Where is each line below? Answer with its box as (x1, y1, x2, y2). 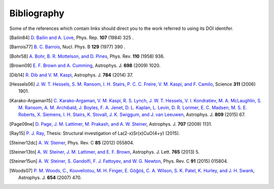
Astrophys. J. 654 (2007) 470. (18, 175, 82, 181)
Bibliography (9, 8, 64, 19)
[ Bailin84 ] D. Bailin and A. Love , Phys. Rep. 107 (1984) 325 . (9, 34, 134, 41)
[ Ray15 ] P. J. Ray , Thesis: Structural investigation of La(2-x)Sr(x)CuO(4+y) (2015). (9, 130, 180, 136)
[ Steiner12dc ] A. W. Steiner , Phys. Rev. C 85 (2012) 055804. (9, 139, 134, 145)
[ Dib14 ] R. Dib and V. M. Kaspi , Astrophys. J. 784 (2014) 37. (9, 71, 133, 78)
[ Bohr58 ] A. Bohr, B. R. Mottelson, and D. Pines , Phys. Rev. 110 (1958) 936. (9, 53, 165, 59)
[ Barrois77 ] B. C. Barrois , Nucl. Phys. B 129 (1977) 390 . (9, 44, 125, 50)
